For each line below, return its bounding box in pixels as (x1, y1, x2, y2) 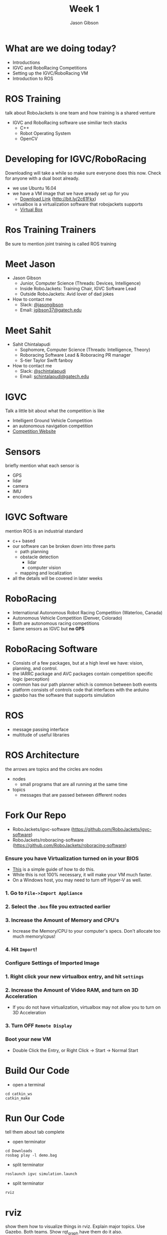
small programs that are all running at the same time (20, 781, 128, 787)
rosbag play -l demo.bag (5, 1153, 57, 1158)
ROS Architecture (5, 749, 80, 761)
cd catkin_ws (5, 1091, 33, 1096)
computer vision (27, 565, 61, 571)
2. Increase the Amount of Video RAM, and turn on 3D (5, 987, 139, 993)
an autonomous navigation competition (12, 423, 93, 429)
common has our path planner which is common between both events (12, 681, 157, 688)
